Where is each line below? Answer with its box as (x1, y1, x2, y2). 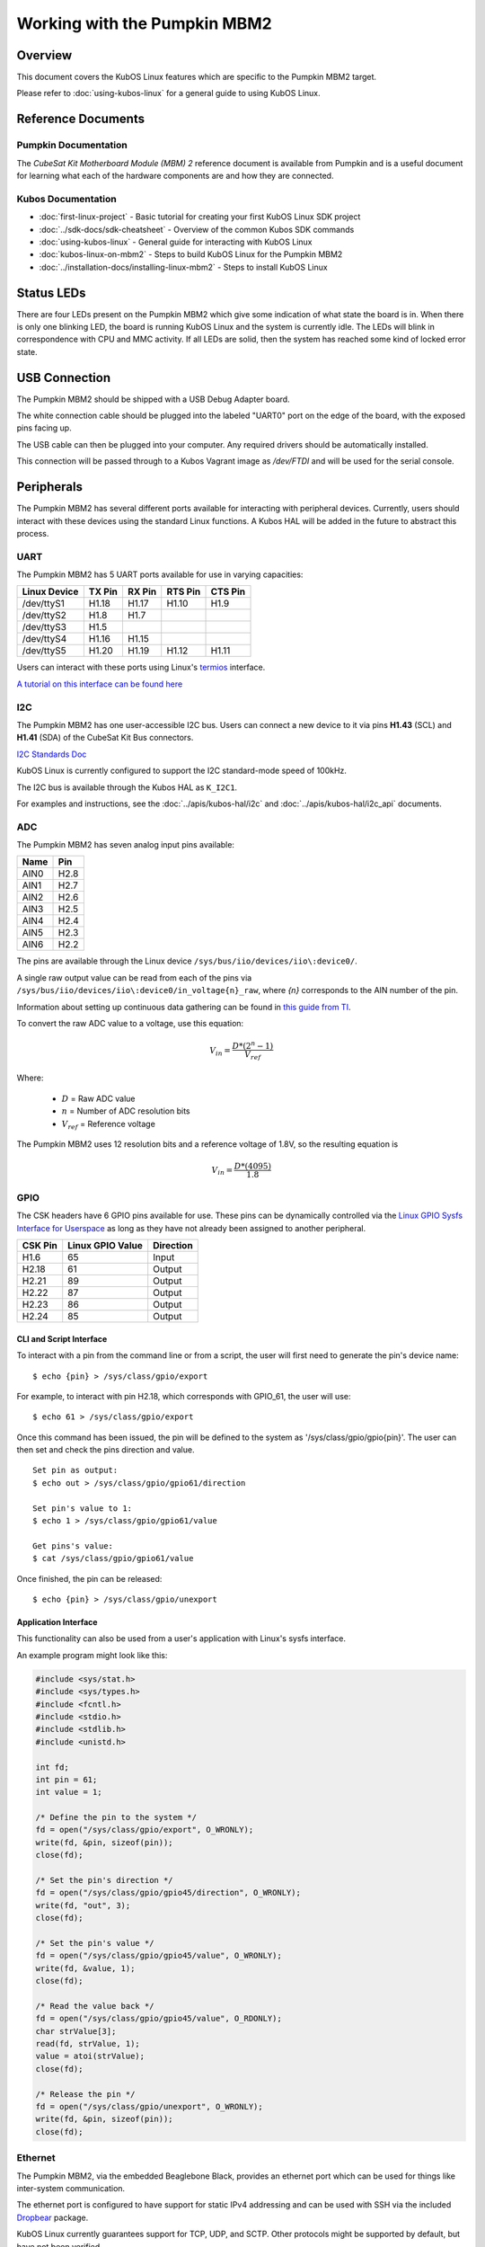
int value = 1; (35, 1787, 102, 1798)
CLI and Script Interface (16, 1333, 108, 1344)
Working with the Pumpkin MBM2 (16, 13, 273, 33)
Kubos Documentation (16, 192, 117, 205)
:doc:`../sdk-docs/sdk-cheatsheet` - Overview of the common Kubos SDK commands (39, 224, 355, 235)
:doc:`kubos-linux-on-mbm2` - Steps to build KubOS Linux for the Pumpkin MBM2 (39, 249, 343, 260)
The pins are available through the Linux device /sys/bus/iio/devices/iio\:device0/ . (16, 955, 358, 966)
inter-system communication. (16, 2182, 126, 2193)
